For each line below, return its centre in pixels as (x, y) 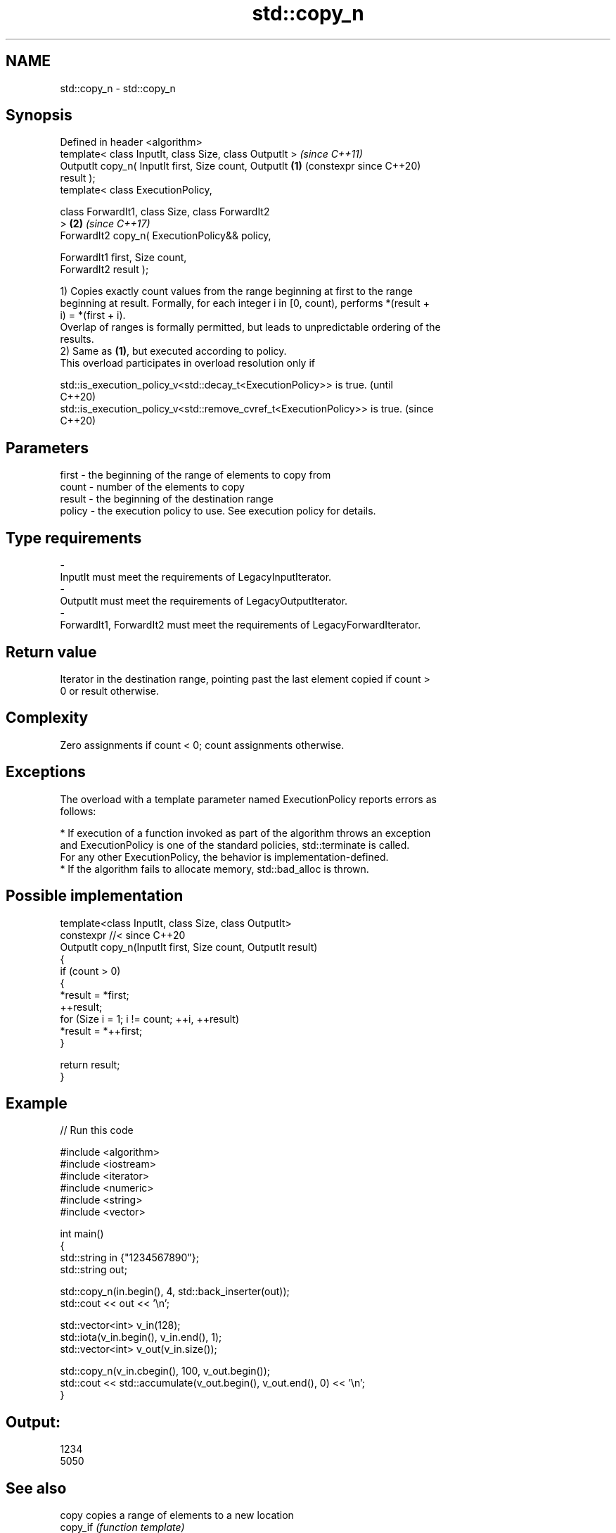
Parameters (47, 448)
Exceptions (46, 772)
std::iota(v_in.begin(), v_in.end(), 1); (141, 1337)
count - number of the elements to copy (152, 487)
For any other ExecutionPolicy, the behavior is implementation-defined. (224, 857)
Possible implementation (95, 896)
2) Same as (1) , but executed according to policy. (173, 351)
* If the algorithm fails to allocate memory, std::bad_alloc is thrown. (214, 869)
